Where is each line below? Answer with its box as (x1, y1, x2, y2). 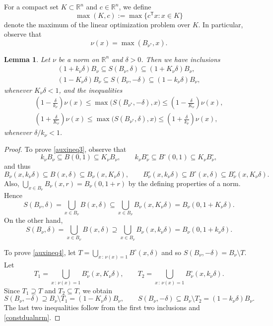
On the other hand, (4, 215, 63, 225)
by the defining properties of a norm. (128, 178, 241, 188)
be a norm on (58, 54, 99, 64)
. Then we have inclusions (141, 54, 220, 64)
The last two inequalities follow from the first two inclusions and (4, 302, 200, 313)
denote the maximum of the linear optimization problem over (4, 19, 191, 29)
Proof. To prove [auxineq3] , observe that (4, 143, 127, 154)
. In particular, (198, 19, 243, 29)
